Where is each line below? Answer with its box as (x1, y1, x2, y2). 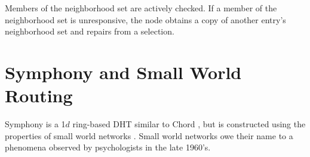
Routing (5, 83, 73, 108)
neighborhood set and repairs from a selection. (5, 25, 174, 37)
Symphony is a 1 (5, 118, 66, 130)
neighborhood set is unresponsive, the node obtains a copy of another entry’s (5, 13, 286, 26)
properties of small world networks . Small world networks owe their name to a (5, 129, 293, 142)
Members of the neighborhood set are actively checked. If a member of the (5, 2, 277, 14)
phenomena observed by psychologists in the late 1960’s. (5, 141, 211, 153)
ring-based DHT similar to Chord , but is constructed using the (72, 118, 306, 130)
